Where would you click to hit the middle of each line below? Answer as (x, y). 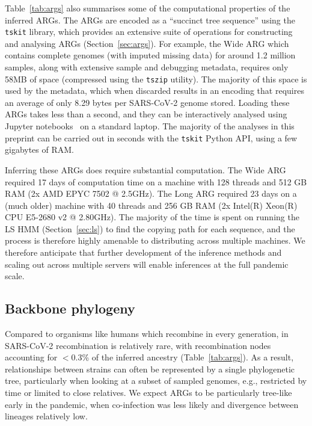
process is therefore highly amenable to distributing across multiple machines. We (155, 240)
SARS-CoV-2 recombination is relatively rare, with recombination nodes (138, 345)
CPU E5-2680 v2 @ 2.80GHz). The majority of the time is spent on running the (152, 217)
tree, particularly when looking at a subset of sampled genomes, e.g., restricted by (156, 381)
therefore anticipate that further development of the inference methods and (143, 252)
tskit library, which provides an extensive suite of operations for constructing (149, 32)
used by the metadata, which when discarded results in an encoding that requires (154, 91)
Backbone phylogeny (70, 308)
